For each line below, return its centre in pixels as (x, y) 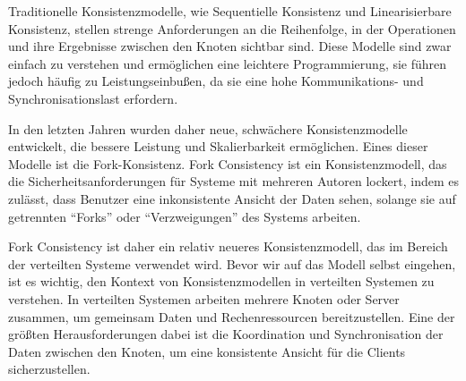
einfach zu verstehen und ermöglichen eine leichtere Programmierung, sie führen (228, 63)
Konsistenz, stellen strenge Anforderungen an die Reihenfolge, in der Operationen (232, 28)
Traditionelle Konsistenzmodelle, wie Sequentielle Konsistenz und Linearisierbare (230, 11)
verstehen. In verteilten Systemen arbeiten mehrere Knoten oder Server (204, 298)
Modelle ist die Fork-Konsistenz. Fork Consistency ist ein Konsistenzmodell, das (228, 163)
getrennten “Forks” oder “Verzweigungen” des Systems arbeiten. (185, 216)
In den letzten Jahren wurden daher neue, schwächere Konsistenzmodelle (208, 128)
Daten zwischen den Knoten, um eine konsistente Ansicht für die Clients (207, 351)
